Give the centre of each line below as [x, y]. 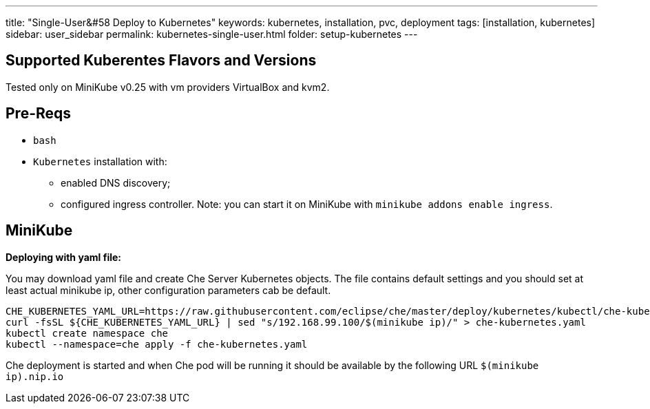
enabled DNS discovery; [116, 182]
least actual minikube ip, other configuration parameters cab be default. [168, 290]
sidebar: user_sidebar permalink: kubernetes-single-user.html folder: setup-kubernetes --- [212, 34]
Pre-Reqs [39, 114]
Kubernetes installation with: [100, 161]
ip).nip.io [35, 376]
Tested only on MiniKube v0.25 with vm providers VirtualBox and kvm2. [168, 87]
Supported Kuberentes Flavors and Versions [161, 61]
